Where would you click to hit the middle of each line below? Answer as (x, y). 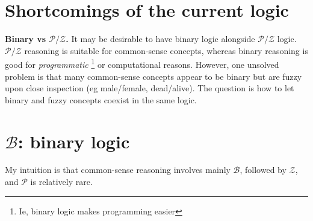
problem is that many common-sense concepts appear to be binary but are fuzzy (153, 76)
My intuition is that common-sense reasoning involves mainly (118, 170)
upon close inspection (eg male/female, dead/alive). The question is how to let (150, 88)
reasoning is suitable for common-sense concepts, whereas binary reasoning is (166, 50)
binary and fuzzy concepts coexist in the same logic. (101, 99)
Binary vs (26, 39)
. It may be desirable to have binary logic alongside (160, 39)
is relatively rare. (61, 182)
